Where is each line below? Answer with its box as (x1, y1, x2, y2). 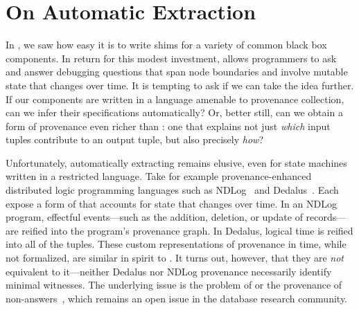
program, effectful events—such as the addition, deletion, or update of (6, 210, 303, 224)
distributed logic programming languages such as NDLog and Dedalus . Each (6, 183, 339, 197)
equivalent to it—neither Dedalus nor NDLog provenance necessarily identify (6, 264, 332, 278)
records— (306, 210, 347, 224)
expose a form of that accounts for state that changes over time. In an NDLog (6, 196, 337, 210)
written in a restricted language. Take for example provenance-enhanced (6, 169, 312, 183)
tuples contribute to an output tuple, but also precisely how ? (6, 132, 263, 147)
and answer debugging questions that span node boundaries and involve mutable (6, 64, 348, 79)
